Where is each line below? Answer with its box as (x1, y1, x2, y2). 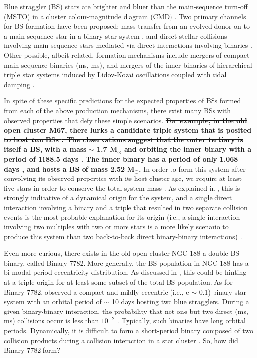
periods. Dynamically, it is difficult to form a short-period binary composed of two (4, 325, 253, 335)
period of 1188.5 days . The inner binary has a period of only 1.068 (4, 153, 238, 164)
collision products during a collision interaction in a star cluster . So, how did (4, 335, 238, 345)
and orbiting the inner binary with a (124, 144, 252, 154)
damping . (4, 79, 35, 89)
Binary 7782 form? (4, 345, 60, 355)
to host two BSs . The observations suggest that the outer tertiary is (4, 134, 243, 144)
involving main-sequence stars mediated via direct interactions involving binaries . (4, 40, 252, 50)
